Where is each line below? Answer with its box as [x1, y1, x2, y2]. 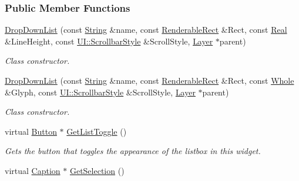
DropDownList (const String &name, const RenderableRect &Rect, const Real [5, 23, 287, 36]
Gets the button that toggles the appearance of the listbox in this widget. [5, 145, 261, 157]
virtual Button [5, 125, 57, 137]
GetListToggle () [66, 125, 127, 137]
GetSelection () [69, 164, 125, 176]
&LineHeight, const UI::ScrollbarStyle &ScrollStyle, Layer [5, 35, 213, 47]
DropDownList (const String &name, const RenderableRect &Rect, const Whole [5, 74, 294, 86]
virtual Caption [5, 164, 61, 176]
